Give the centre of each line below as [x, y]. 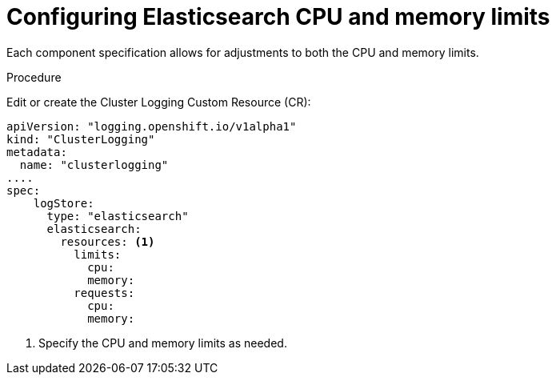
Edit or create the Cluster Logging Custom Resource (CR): [159, 102]
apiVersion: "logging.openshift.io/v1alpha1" [152, 126]
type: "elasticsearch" [118, 216]
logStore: [64, 203]
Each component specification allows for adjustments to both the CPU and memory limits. [243, 52]
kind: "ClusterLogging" [81, 139]
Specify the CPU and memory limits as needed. [163, 343]
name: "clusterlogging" [94, 164]
